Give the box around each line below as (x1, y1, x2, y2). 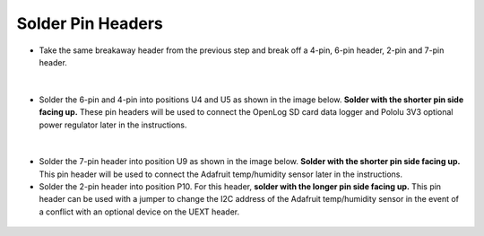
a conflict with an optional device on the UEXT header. (39, 206, 240, 217)
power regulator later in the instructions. (39, 119, 187, 130)
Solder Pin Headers (16, 13, 163, 33)
